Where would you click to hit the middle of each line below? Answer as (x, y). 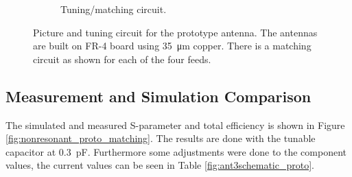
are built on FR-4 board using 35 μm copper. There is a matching (172, 46)
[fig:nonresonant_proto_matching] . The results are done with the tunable (161, 138)
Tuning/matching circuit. (114, 9)
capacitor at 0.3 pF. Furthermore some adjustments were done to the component (176, 151)
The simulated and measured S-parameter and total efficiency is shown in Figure (175, 125)
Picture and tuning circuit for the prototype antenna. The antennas (175, 32)
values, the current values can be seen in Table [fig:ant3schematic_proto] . (160, 165)
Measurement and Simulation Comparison (159, 96)
